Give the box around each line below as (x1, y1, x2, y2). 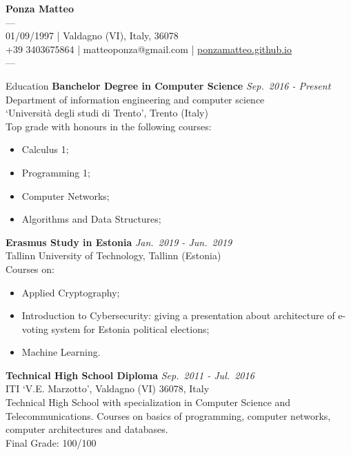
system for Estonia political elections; (51, 321, 210, 336)
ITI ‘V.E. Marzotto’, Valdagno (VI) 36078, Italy (6, 381, 210, 396)
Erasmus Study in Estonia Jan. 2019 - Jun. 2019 (6, 234, 232, 249)
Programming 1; (21, 165, 90, 179)
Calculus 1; (21, 142, 69, 156)
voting (21, 321, 48, 336)
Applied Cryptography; (21, 285, 120, 299)
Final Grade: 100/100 (6, 435, 97, 449)
